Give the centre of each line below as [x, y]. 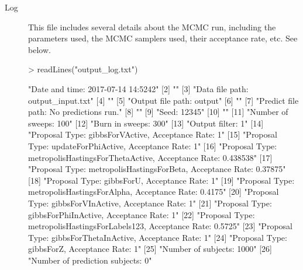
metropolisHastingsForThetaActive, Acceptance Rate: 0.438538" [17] [150, 157]
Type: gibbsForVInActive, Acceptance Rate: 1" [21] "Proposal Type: [150, 203]
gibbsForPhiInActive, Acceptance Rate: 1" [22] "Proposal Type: [142, 214]
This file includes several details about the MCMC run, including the [152, 27]
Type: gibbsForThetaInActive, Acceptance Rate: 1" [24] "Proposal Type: [158, 237]
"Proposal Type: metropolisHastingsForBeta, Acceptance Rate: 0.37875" [157, 169]
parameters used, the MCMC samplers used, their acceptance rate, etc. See [163, 38]
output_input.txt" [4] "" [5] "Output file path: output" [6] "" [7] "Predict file [163, 100]
